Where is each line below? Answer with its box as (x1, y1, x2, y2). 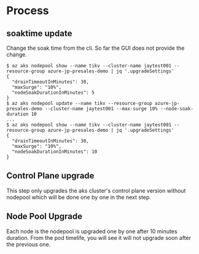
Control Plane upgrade (6, 171, 95, 181)
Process (6, 4, 49, 18)
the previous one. (6, 241, 51, 248)
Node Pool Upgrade (6, 211, 83, 221)
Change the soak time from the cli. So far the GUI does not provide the (6, 44, 185, 52)
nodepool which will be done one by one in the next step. (6, 193, 152, 201)
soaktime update (6, 28, 72, 39)
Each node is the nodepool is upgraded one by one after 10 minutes (6, 228, 178, 235)
